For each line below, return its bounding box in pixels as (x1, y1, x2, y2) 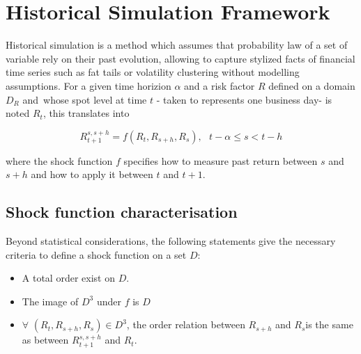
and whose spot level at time (22, 92, 147, 106)
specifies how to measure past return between (123, 153, 318, 168)
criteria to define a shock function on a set (6, 247, 187, 262)
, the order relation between (126, 317, 245, 332)
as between (22, 332, 69, 347)
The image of (22, 293, 79, 308)
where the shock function (6, 153, 113, 168)
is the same (305, 317, 353, 332)
